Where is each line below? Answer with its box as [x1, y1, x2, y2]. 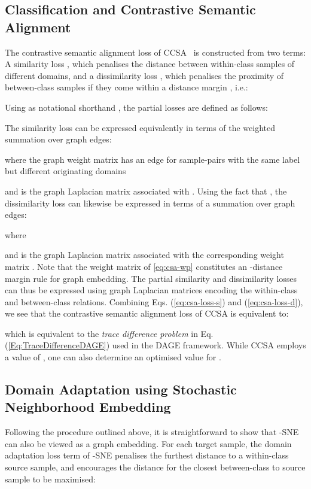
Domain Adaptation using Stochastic [5, 380, 237, 399]
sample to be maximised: [5, 472, 96, 485]
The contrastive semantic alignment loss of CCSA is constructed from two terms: [5, 45, 306, 58]
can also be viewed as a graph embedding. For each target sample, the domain [5, 437, 292, 449]
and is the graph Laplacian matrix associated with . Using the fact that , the [5, 184, 287, 197]
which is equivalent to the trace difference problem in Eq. [5, 327, 214, 339]
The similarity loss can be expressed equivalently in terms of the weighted [5, 121, 276, 133]
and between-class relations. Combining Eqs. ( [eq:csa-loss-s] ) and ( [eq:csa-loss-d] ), [5, 295, 303, 308]
